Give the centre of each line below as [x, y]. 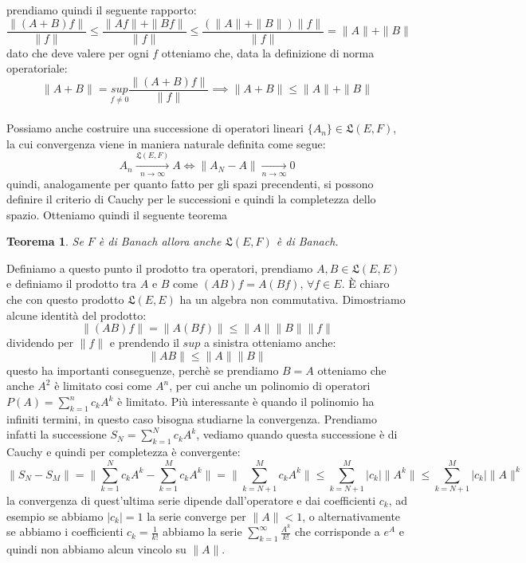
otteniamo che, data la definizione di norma [268, 52]
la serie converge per [196, 516]
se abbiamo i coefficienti [65, 532]
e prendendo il [144, 343]
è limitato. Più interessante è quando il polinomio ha [246, 402]
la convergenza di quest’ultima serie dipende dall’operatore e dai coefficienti [191, 500]
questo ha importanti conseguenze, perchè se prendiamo [143, 370]
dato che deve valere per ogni [78, 52]
